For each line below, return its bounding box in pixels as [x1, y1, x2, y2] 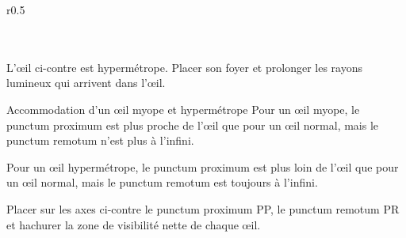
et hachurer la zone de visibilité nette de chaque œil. [6, 216, 261, 232]
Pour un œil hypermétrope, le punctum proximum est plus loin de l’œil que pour [6, 158, 399, 175]
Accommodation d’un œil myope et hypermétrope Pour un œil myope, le [6, 100, 360, 117]
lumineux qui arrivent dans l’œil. [6, 74, 166, 91]
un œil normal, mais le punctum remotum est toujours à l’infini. [6, 174, 318, 191]
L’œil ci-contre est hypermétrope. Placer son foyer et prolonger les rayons [6, 59, 362, 75]
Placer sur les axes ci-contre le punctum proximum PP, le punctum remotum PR [6, 200, 400, 217]
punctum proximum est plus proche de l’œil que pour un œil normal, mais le [6, 116, 379, 133]
